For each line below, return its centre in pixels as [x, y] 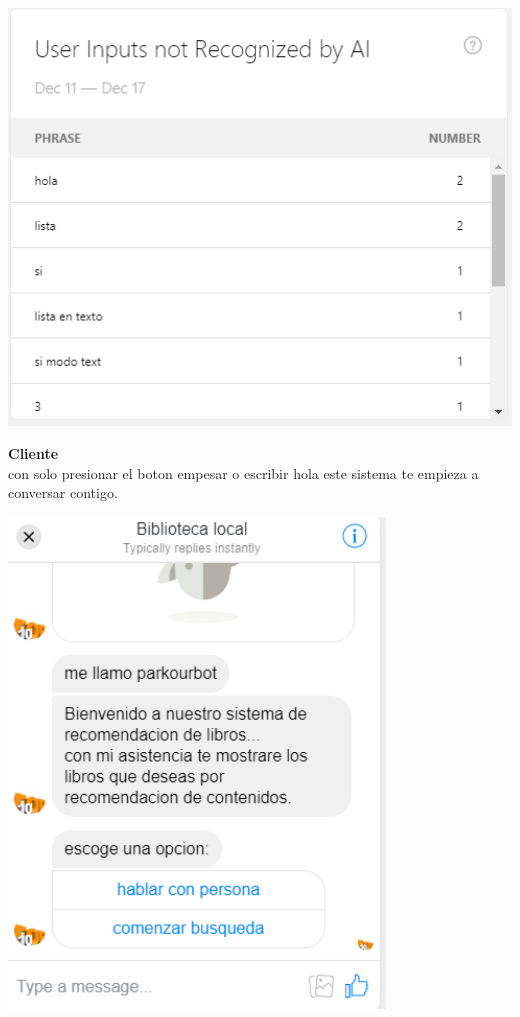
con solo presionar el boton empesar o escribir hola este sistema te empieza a [243, 472]
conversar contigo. [63, 492]
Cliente [33, 453]
